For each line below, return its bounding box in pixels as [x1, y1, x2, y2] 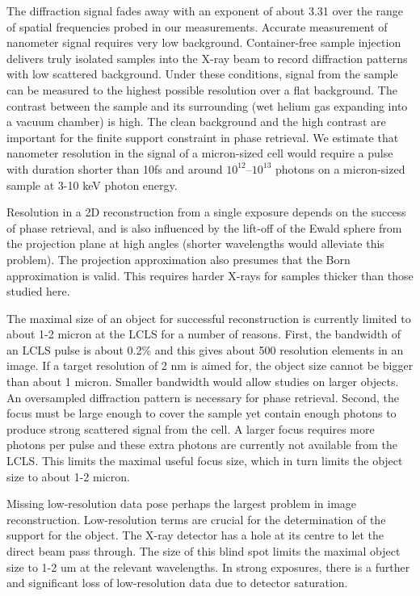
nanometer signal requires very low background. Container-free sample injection [6, 34, 401, 51]
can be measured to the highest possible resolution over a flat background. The [6, 81, 397, 98]
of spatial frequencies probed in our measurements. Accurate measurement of [6, 18, 388, 35]
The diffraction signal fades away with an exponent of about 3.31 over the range [6, 2, 404, 19]
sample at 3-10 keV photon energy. [6, 176, 178, 193]
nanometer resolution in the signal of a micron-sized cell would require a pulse [6, 145, 393, 162]
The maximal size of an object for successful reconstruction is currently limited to [6, 309, 411, 326]
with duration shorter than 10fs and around [6, 160, 223, 177]
